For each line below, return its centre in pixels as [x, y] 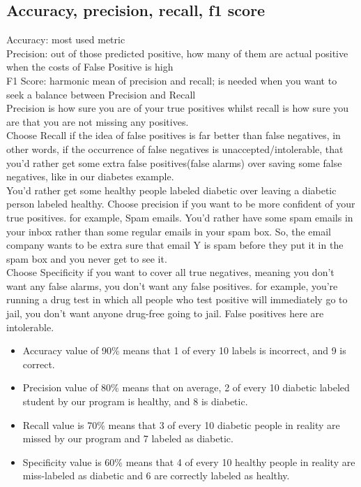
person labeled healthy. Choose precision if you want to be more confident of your [181, 204]
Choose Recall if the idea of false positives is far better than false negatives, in [174, 135]
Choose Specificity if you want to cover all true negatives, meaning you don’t [170, 272]
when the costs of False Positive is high [90, 67]
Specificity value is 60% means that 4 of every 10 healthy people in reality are [189, 461]
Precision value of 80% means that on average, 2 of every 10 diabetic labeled [186, 387]
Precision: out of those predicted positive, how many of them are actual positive [177, 53]
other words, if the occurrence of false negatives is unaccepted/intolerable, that [175, 148]
